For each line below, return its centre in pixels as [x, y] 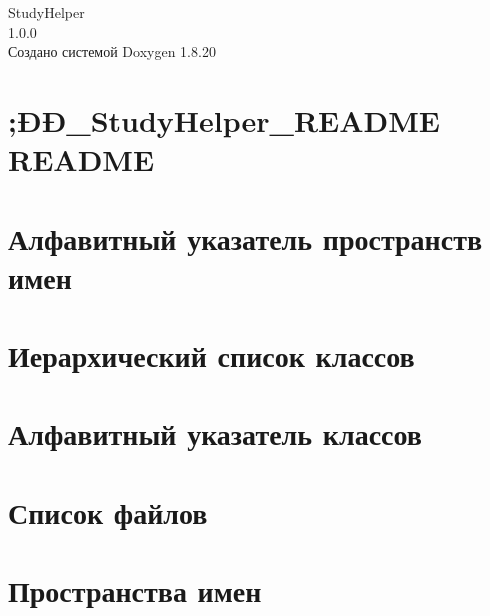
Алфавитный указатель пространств [245, 237]
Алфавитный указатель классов [215, 433]
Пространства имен [135, 590]
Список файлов [108, 511]
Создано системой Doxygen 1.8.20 [112, 51]
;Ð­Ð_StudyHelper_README [224, 119]
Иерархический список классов [211, 355]
